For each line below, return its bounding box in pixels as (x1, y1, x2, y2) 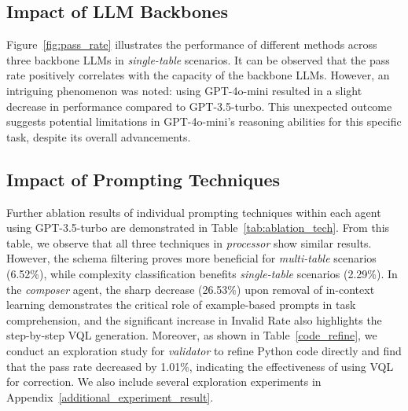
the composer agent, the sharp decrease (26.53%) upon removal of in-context (6, 281, 375, 297)
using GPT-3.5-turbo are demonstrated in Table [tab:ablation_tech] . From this (6, 219, 390, 236)
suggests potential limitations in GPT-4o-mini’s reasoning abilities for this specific (6, 113, 402, 130)
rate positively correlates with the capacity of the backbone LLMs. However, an (6, 67, 390, 83)
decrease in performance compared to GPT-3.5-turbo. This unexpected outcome (6, 97, 392, 114)
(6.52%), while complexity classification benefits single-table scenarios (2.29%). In (6, 265, 398, 281)
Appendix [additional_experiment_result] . (6, 388, 214, 405)
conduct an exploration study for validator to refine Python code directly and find (6, 342, 402, 358)
